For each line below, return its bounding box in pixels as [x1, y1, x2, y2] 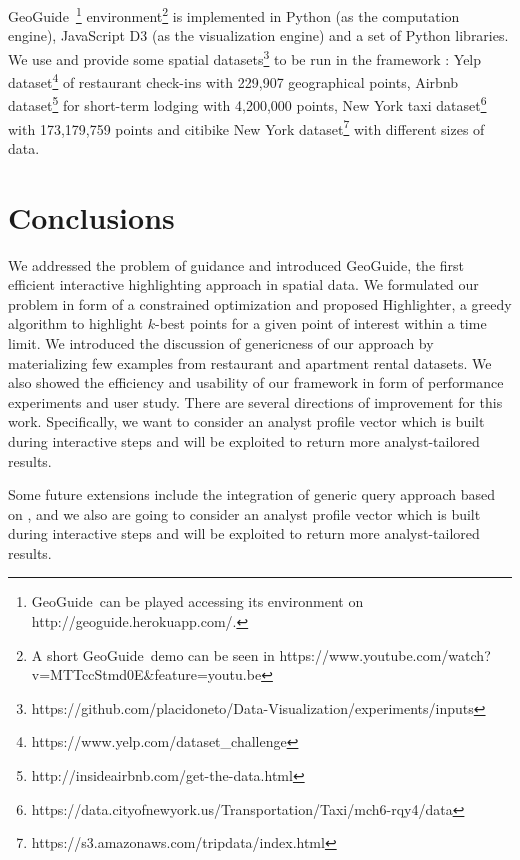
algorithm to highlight [8, 313, 144, 334]
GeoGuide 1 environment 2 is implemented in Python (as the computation [8, 3, 460, 26]
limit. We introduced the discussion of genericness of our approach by [8, 332, 434, 353]
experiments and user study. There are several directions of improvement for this [8, 391, 503, 412]
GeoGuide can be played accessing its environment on [31, 591, 364, 612]
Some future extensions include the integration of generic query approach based [8, 484, 495, 505]
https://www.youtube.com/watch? [279, 644, 491, 665]
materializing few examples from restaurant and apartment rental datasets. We [8, 352, 492, 373]
